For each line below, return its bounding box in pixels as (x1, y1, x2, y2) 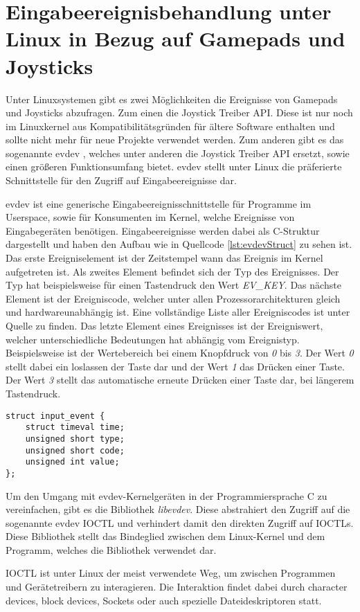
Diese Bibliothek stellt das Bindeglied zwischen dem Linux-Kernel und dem (6, 529, 325, 543)
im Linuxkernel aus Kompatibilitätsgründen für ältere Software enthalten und (6, 118, 335, 133)
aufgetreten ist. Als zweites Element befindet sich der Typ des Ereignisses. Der (6, 264, 339, 278)
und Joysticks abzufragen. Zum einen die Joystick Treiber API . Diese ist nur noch (6, 105, 353, 120)
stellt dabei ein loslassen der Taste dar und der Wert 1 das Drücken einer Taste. (6, 359, 345, 373)
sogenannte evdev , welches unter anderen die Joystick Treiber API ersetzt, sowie (6, 145, 350, 160)
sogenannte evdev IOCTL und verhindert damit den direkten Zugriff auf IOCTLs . (6, 515, 354, 530)
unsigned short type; (25, 433, 125, 444)
